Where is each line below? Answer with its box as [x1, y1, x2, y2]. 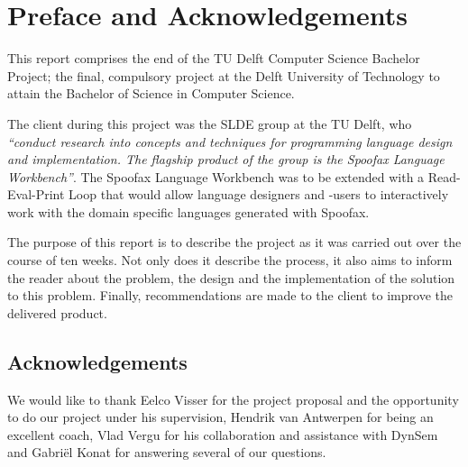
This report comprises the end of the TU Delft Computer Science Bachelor [7, 49, 420, 68]
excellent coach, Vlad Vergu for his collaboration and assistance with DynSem [7, 425, 438, 444]
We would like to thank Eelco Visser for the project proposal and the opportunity [7, 389, 459, 408]
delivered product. [7, 303, 107, 322]
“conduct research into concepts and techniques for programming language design [7, 132, 453, 151]
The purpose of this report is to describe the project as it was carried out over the [7, 233, 462, 252]
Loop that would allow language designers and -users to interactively [69, 185, 449, 204]
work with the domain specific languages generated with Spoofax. [7, 202, 370, 221]
